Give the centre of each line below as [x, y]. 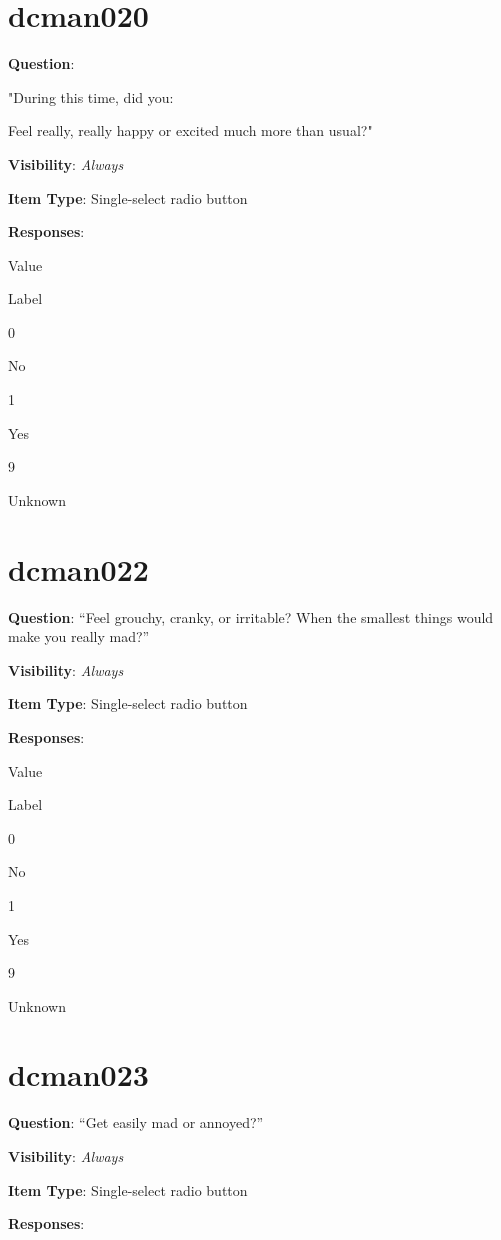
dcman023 [78, 1074]
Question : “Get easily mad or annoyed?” [136, 1122]
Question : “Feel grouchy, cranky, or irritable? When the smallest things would [251, 616]
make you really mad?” [79, 636]
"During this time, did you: [91, 96]
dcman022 [78, 568]
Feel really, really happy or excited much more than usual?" [190, 130]
